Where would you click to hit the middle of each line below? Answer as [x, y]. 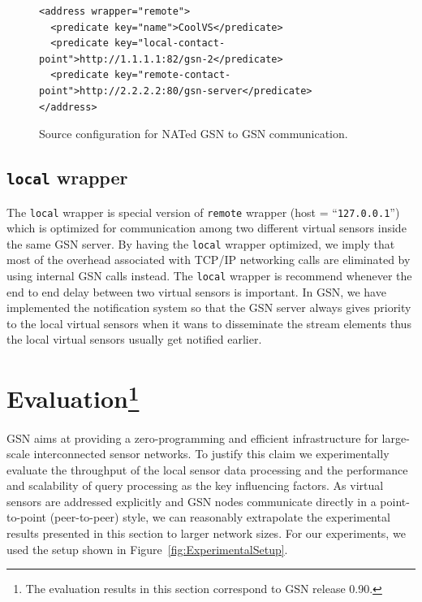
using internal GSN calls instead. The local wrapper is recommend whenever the [209, 276]
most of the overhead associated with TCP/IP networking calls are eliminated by [209, 260]
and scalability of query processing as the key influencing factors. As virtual [195, 485]
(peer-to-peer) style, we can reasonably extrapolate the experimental [220, 517]
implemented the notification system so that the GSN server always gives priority [209, 307]
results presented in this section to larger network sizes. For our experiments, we [206, 533]
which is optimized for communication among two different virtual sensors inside [207, 228]
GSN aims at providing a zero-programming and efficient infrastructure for [192, 437]
